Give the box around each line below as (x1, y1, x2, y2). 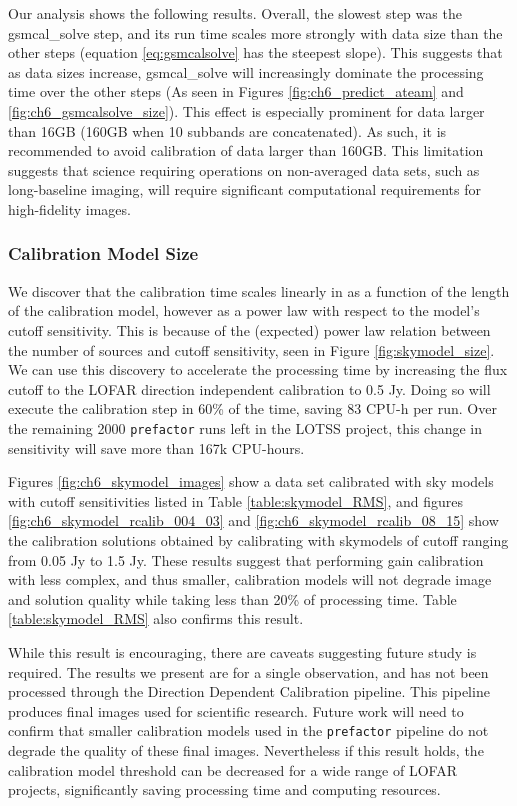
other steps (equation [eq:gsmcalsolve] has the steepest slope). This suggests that (8, 42, 503, 63)
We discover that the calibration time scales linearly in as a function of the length (8, 280, 510, 301)
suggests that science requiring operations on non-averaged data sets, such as (8, 159, 480, 180)
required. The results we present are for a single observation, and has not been (8, 661, 489, 682)
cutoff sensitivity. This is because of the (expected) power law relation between (8, 319, 491, 340)
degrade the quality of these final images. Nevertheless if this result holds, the (8, 739, 484, 760)
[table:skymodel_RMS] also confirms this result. (8, 608, 304, 629)
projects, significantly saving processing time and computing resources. (8, 779, 441, 800)
